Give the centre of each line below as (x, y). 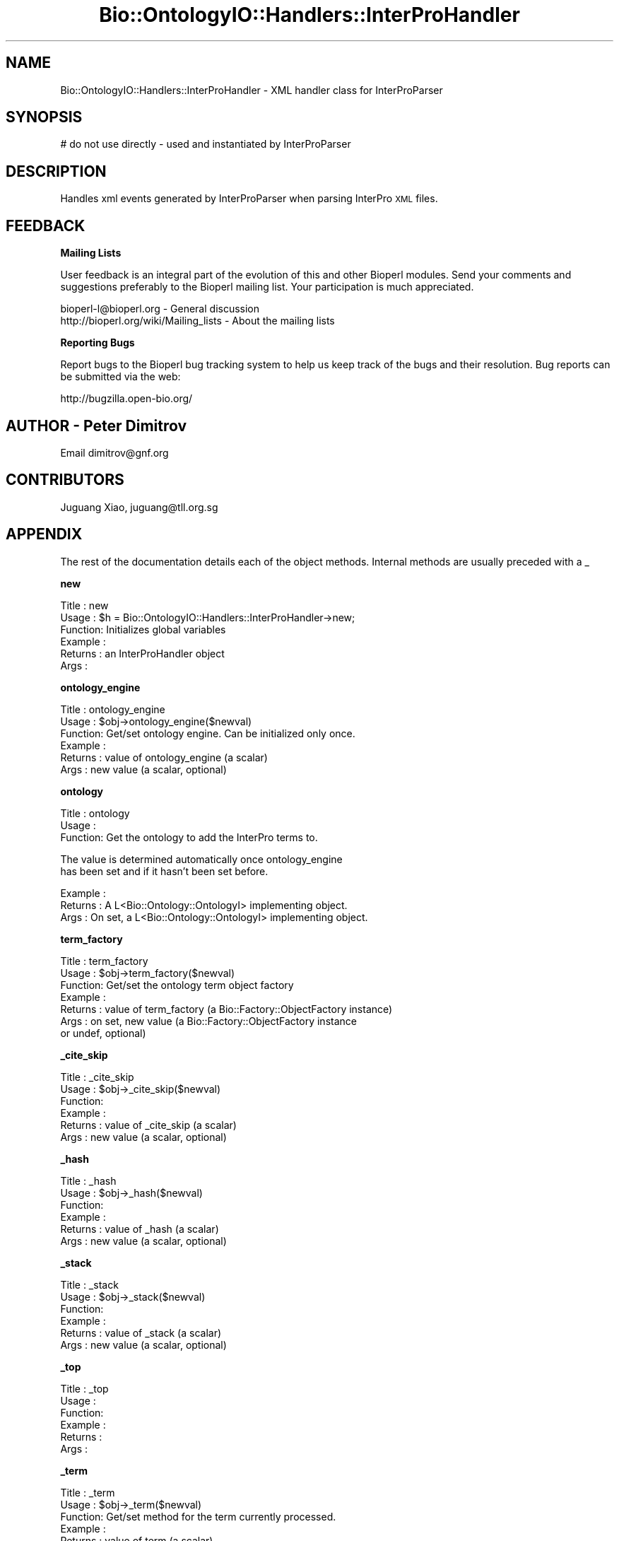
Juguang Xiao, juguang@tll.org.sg (139, 507)
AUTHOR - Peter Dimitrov (96, 426)
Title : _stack (89, 1284)
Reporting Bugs (98, 343)
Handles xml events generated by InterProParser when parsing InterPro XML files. (249, 199)
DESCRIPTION (56, 171)
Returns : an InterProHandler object (142, 653)
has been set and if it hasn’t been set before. (164, 871)
